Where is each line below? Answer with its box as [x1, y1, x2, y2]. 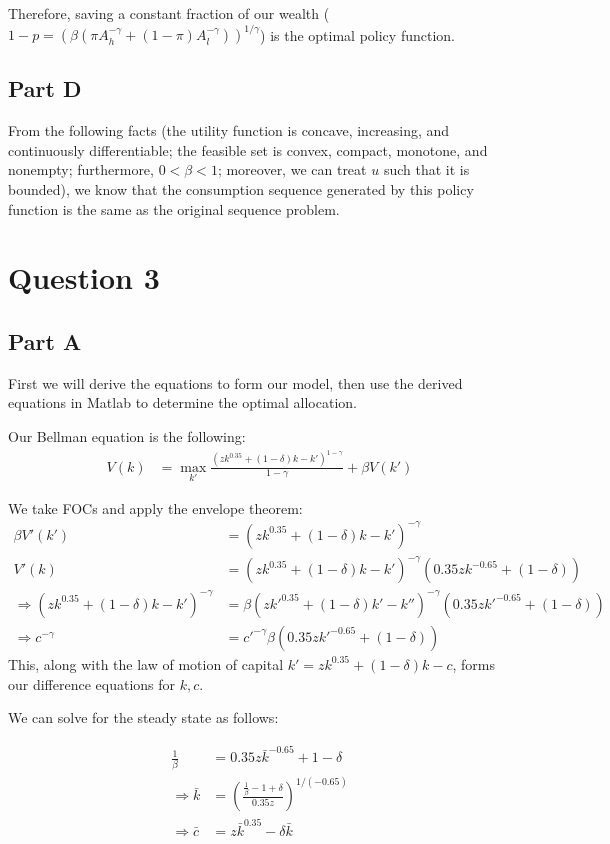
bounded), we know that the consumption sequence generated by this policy [8, 179, 474, 200]
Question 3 [8, 257, 160, 298]
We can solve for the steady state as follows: [8, 707, 279, 728]
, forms [452, 653, 495, 674]
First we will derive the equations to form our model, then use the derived [8, 372, 463, 393]
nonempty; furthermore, [8, 159, 154, 180]
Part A [8, 326, 82, 357]
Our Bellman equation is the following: [8, 426, 246, 447]
